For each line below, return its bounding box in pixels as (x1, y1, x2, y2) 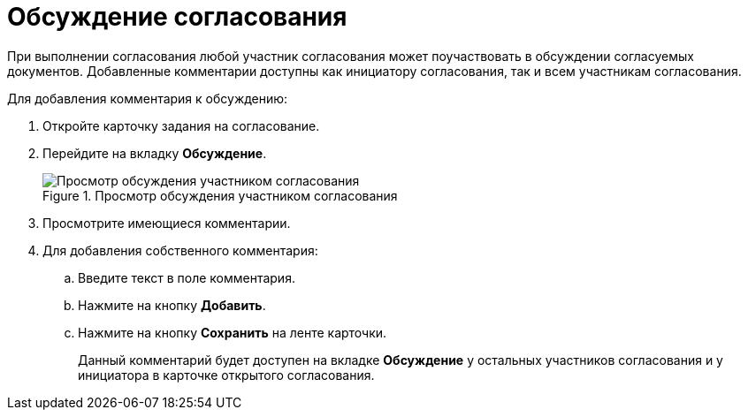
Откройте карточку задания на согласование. (42, 118, 320, 133)
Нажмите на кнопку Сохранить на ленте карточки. (78, 324, 387, 340)
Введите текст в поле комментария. (78, 269, 295, 285)
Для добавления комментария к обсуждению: (7, 90, 288, 106)
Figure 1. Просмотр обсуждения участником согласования (42, 187, 398, 203)
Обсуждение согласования (7, 2, 347, 32)
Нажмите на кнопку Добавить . (78, 297, 266, 313)
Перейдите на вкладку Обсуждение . (42, 145, 267, 161)
